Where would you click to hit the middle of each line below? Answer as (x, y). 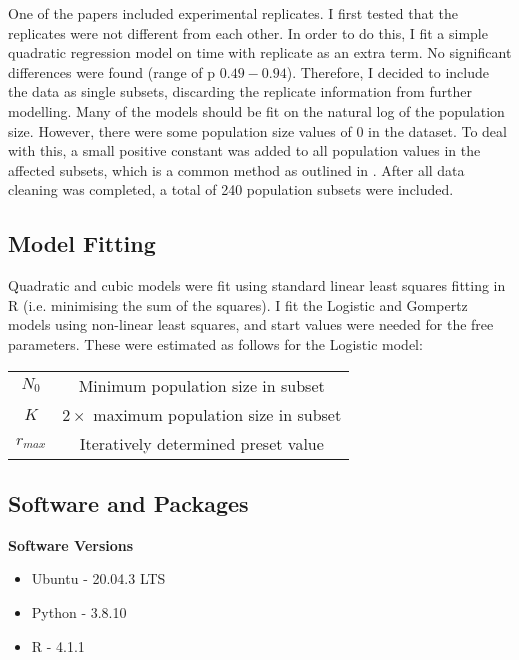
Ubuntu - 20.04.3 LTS (98, 578)
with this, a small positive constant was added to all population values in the (244, 150)
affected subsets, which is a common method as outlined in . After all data (236, 169)
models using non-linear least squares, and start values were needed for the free (251, 324)
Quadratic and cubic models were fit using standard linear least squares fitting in (257, 285)
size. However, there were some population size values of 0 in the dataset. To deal (257, 130)
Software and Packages (128, 502)
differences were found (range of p (112, 71)
